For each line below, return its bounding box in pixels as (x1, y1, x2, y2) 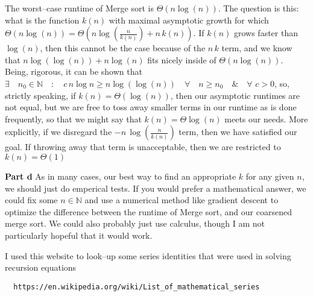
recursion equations (5, 261, 77, 274)
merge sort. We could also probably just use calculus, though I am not (5, 217, 265, 230)
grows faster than (233, 27, 298, 39)
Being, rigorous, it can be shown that (5, 65, 142, 78)
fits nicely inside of (147, 53, 217, 66)
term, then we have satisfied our (179, 125, 297, 138)
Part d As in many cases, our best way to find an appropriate (5, 169, 236, 182)
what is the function (5, 13, 80, 26)
